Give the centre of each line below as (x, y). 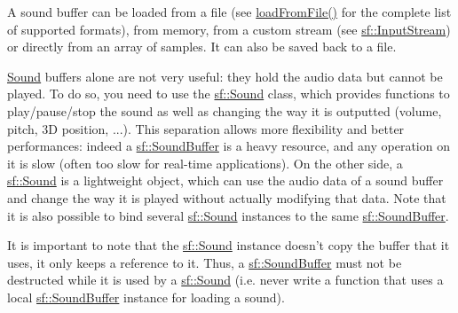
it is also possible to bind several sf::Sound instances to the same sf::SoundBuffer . (228, 215)
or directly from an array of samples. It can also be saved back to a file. (202, 47)
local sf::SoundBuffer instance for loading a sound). (146, 297)
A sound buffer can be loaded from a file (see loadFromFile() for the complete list (229, 12)
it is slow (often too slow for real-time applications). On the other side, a (205, 163)
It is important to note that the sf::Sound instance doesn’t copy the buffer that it (229, 245)
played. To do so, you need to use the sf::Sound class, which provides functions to (229, 94)
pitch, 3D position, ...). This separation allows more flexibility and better (206, 128)
